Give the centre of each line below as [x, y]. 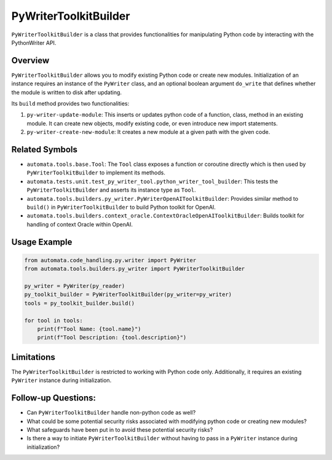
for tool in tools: [53, 320]
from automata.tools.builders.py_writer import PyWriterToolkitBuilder [135, 269]
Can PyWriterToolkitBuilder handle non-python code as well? [111, 413]
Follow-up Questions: [54, 398]
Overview [30, 60]
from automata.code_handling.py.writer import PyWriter [110, 260]
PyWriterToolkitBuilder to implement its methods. [96, 173]
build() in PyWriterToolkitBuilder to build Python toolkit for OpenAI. [121, 207]
